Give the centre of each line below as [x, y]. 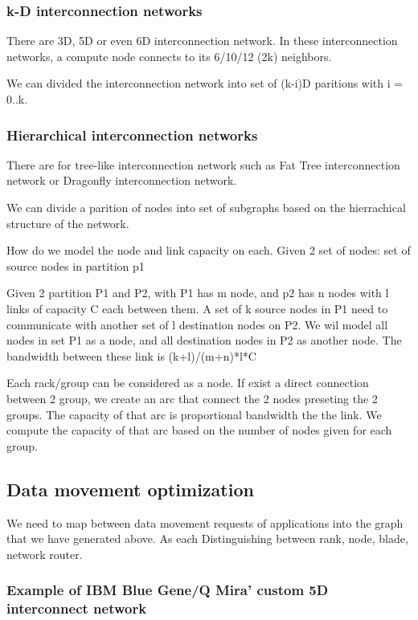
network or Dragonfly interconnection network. [122, 180]
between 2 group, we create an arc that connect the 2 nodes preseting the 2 [192, 398]
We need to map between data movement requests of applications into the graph [205, 522]
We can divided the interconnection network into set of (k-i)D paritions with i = [205, 83]
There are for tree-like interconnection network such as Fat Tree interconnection [203, 164]
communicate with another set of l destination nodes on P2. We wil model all [197, 324]
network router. [45, 554]
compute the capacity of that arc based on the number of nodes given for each [199, 430]
